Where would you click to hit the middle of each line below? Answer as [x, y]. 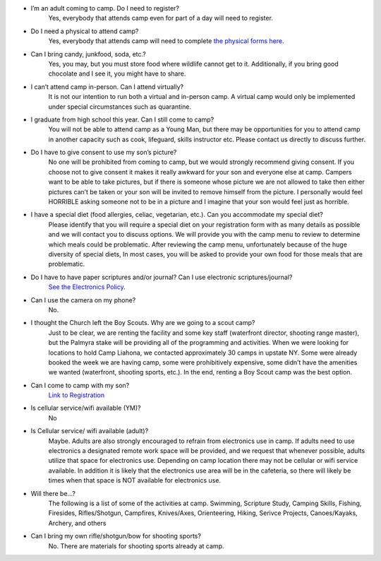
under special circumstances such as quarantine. [120, 107]
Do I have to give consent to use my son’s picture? [104, 153]
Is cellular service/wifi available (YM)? [86, 408]
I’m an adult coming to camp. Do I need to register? [105, 8]
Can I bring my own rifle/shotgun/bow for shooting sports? [116, 536]
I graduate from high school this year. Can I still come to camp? [122, 119]
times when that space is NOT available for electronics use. [135, 480]
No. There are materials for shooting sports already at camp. [136, 546]
